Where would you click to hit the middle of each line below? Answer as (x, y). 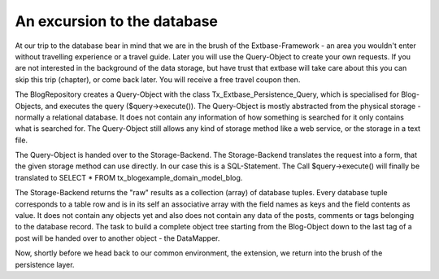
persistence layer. (45, 264)
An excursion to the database (117, 21)
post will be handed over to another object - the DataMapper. (117, 238)
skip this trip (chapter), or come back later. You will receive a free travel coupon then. (158, 79)
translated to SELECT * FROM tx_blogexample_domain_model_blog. (129, 177)
